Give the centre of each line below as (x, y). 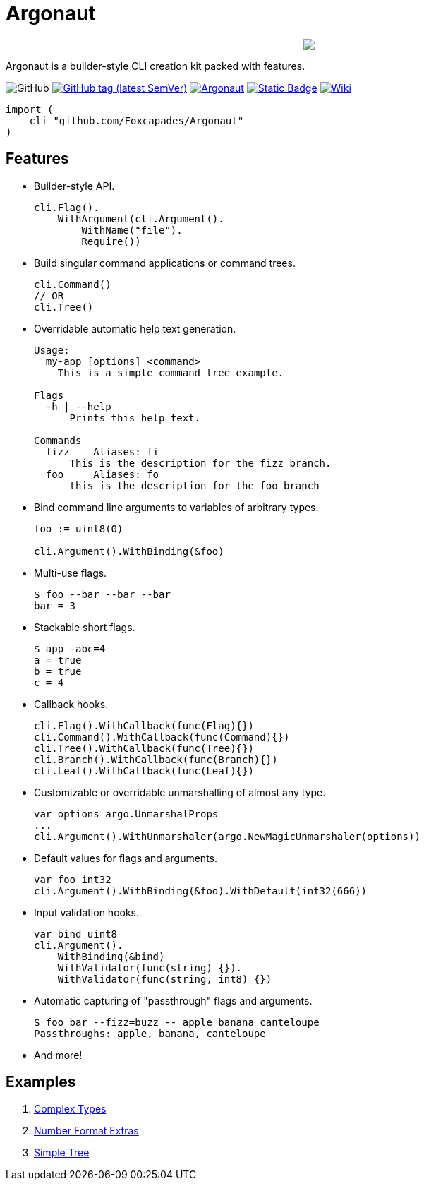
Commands (58, 440)
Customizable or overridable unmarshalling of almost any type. (180, 792)
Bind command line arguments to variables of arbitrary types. (176, 507)
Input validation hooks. (87, 912)
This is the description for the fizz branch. (200, 463)
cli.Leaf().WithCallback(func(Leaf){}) (144, 771)
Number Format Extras (86, 1131)
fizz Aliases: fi (102, 451)
